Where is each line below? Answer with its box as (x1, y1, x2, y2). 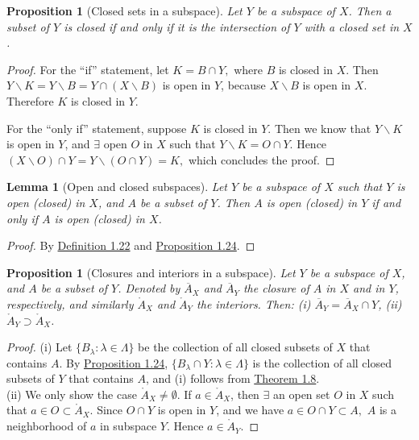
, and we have (216, 401, 284, 418)
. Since (89, 401, 123, 418)
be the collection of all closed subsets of (138, 338, 333, 355)
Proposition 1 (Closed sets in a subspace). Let (6, 2, 243, 19)
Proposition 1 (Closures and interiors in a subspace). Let (6, 264, 296, 280)
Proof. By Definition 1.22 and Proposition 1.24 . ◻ (6, 237, 255, 254)
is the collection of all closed (252, 354, 392, 371)
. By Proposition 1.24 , (59, 354, 168, 371)
